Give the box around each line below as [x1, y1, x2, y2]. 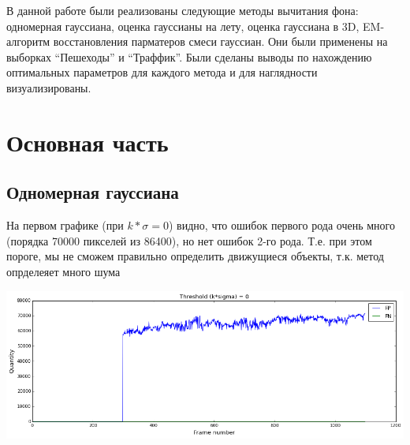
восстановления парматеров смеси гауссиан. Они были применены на [53, 33, 388, 50]
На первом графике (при [6, 217, 124, 234]
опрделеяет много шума [6, 263, 121, 279]
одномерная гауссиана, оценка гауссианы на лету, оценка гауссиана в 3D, [6, 17, 360, 34]
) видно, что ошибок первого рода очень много [169, 217, 395, 234]
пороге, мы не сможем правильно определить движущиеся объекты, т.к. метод [6, 248, 384, 264]
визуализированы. [6, 79, 91, 95]
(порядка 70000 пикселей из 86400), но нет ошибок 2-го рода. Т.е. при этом [6, 232, 372, 249]
